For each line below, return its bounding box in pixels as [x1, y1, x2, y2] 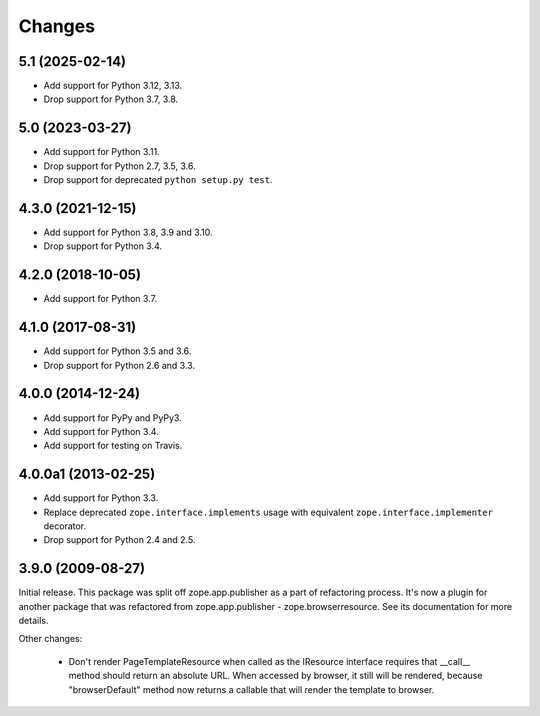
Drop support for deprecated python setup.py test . [43, 174, 273, 186]
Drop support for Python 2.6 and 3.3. [43, 359, 195, 371]
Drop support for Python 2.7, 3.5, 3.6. [43, 160, 196, 172]
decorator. [43, 520, 87, 532]
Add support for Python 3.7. [43, 293, 158, 305]
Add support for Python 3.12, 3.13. [43, 80, 183, 92]
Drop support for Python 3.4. [43, 240, 163, 252]
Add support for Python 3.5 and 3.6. [43, 345, 192, 357]
